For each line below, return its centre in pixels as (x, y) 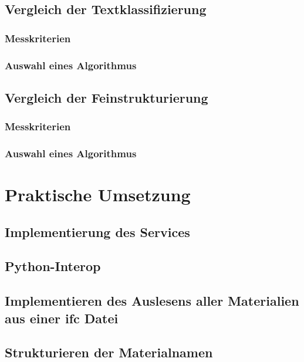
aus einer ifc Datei (62, 318)
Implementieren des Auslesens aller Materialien (152, 301)
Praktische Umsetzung (98, 194)
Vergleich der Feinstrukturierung (107, 97)
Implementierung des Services (97, 231)
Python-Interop (53, 266)
